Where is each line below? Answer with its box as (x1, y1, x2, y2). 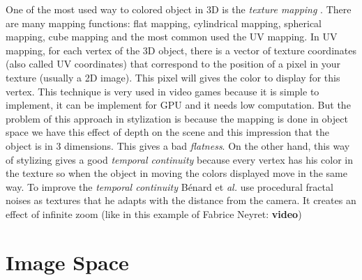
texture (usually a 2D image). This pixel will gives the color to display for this (6, 70, 340, 84)
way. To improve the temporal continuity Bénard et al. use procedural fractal (6, 179, 333, 194)
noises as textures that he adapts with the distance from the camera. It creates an (6, 193, 356, 208)
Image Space (6, 247, 129, 276)
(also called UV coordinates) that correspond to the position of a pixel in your (6, 56, 340, 71)
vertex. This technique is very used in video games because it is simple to (6, 84, 319, 98)
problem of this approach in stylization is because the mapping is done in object (6, 111, 348, 125)
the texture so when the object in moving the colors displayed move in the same (6, 166, 347, 180)
